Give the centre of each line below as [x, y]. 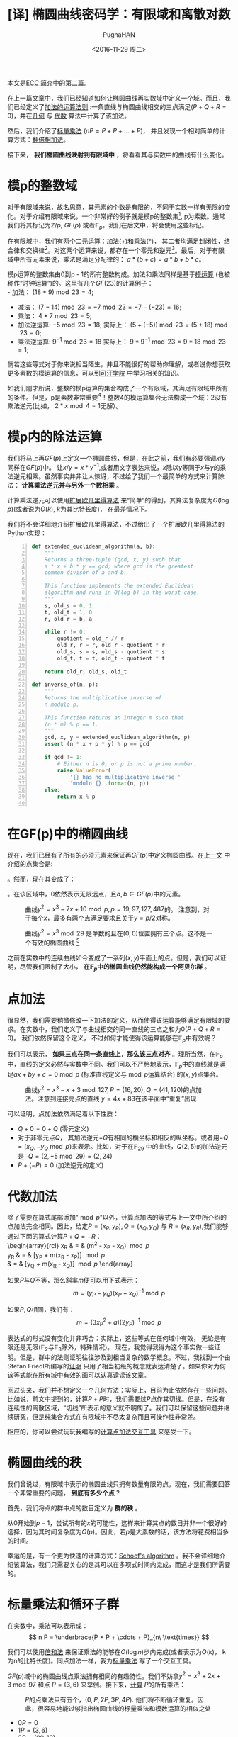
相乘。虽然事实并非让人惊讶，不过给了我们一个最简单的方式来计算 [122, 476]
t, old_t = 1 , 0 [68, 612]
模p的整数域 [42, 186]
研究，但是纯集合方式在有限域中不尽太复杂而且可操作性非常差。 [106, 1416]
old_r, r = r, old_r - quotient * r [111, 646]
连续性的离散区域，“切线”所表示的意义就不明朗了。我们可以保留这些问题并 [116, 1407]
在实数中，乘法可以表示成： [48, 1625]
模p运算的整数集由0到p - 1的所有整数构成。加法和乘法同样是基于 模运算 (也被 [119, 274]
